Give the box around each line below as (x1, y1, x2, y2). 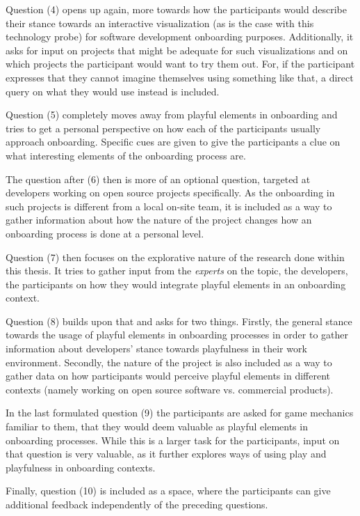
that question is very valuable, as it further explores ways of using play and (6, 446, 327, 461)
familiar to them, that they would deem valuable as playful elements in (6, 419, 308, 434)
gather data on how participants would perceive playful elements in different (6, 368, 330, 383)
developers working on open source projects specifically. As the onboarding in (6, 185, 335, 200)
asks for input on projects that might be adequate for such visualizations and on (6, 42, 348, 57)
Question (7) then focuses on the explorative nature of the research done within (6, 249, 345, 264)
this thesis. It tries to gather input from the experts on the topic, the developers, (6, 263, 348, 278)
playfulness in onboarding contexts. (6, 460, 156, 474)
